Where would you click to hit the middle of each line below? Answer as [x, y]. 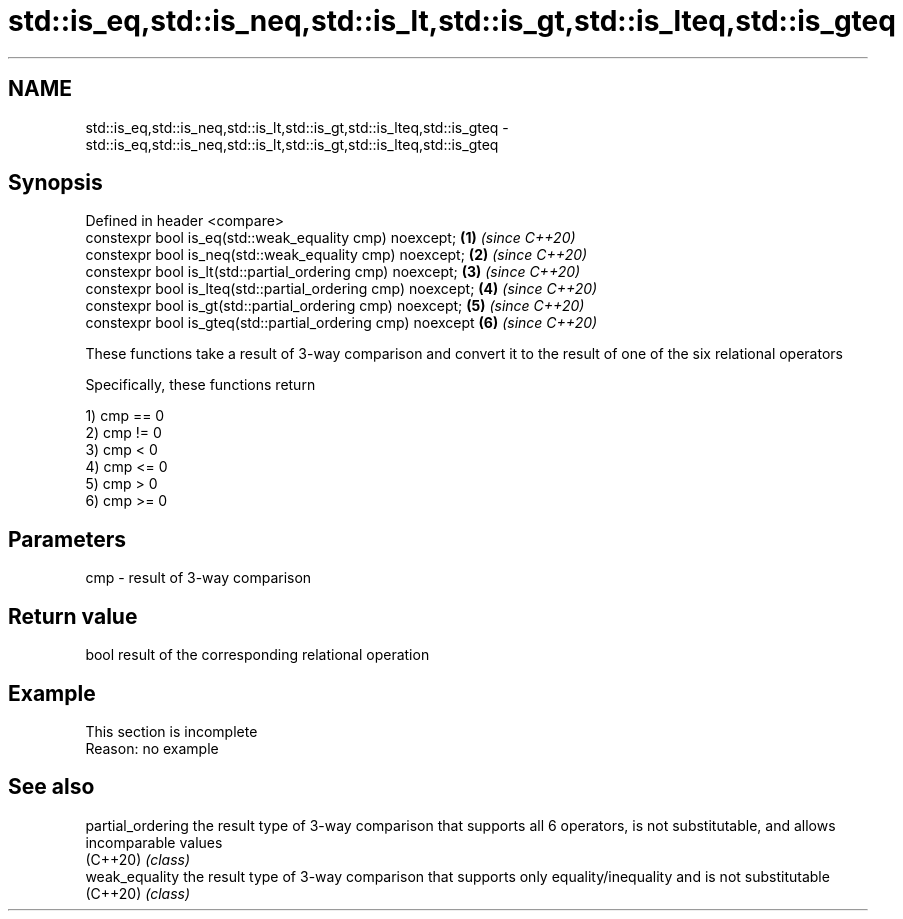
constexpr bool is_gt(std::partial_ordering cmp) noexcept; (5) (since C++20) [335, 306]
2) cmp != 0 [123, 433]
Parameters [67, 539]
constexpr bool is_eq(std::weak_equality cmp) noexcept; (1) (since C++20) [330, 238]
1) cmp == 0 [125, 416]
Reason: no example [152, 748]
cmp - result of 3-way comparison [198, 578]
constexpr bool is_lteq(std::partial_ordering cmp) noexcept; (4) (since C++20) [341, 289]
